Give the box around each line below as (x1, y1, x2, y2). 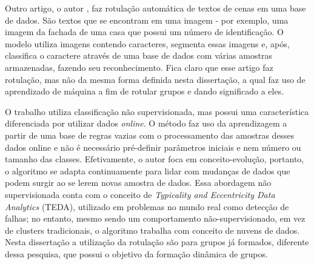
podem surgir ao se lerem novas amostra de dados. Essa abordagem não (5, 176, 272, 189)
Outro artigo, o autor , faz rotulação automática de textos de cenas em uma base (5, 2, 306, 14)
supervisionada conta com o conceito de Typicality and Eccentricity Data (5, 188, 275, 200)
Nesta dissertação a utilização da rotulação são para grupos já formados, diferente (5, 236, 309, 248)
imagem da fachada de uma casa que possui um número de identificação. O (5, 25, 284, 38)
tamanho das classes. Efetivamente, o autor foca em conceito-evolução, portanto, (5, 153, 304, 165)
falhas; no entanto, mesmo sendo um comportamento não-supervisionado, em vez (5, 212, 306, 225)
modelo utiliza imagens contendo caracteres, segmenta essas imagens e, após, (5, 37, 290, 50)
